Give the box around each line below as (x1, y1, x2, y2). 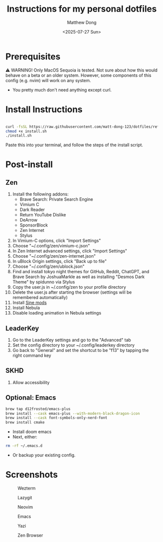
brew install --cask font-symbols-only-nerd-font (5, 416, 108, 420)
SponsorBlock (19, 222, 48, 228)
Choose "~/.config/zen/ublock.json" (12, 263, 85, 269)
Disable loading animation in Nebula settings (12, 310, 102, 316)
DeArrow (19, 217, 38, 223)
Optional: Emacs (5, 394, 56, 402)
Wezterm (17, 485, 36, 491)
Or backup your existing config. (12, 452, 76, 458)
